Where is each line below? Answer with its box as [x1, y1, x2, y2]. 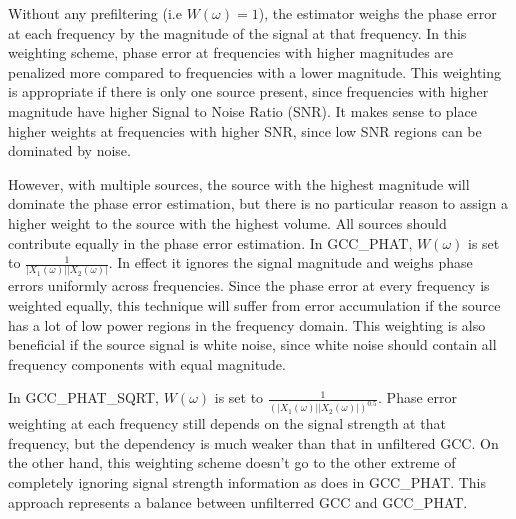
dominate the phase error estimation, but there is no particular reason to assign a [8, 193, 509, 214]
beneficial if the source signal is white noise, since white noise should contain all [8, 334, 497, 355]
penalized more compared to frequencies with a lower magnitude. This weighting [8, 61, 502, 82]
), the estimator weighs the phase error [258, 3, 497, 23]
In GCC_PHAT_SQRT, [8, 387, 160, 408]
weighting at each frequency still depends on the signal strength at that [8, 413, 446, 434]
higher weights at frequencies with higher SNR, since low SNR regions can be [8, 120, 482, 141]
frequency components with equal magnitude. [8, 353, 286, 374]
